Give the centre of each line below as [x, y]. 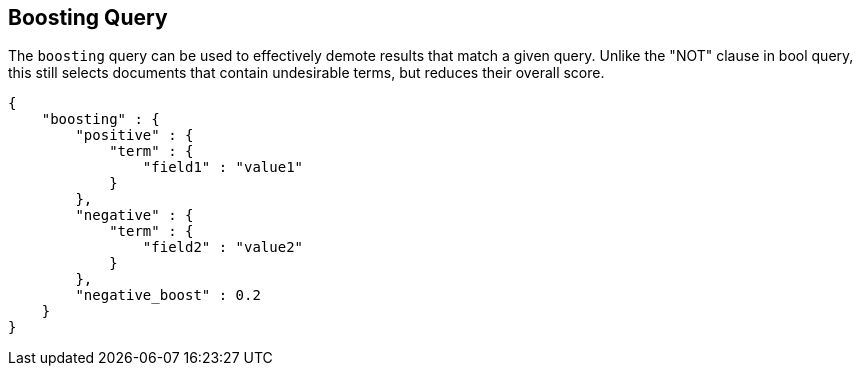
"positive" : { [134, 135]
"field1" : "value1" [223, 167]
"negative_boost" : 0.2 [168, 295]
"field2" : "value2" [223, 247]
